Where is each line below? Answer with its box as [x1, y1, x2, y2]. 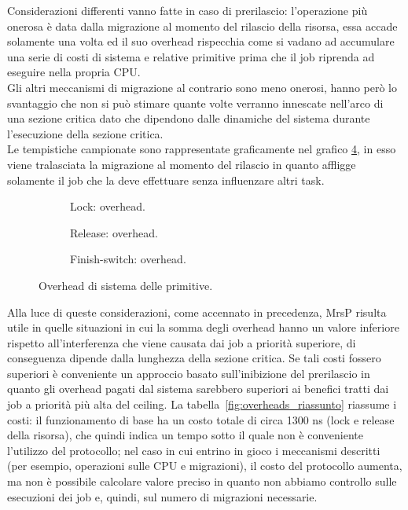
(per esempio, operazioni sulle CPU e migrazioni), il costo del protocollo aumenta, [7, 457, 402, 474]
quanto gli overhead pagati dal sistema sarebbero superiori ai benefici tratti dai [7, 380, 389, 397]
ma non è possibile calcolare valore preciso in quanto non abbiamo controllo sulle [7, 473, 397, 490]
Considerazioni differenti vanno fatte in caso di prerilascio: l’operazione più [7, 2, 368, 18]
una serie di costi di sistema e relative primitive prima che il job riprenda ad [7, 48, 375, 64]
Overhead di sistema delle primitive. [39, 277, 213, 293]
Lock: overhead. [70, 198, 145, 215]
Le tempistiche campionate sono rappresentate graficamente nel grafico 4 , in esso [7, 141, 396, 157]
